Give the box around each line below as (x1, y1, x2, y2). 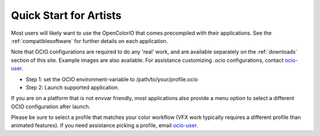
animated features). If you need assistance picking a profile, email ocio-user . (11, 122, 199, 129)
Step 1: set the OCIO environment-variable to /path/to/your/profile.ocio (25, 75, 198, 82)
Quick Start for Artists (11, 9, 121, 22)
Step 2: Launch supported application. (25, 84, 120, 91)
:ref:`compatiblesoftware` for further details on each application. (11, 37, 168, 44)
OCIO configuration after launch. (11, 103, 91, 110)
